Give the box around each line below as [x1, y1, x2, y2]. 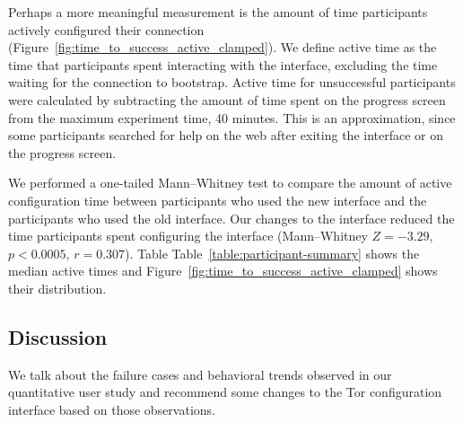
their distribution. [8, 278, 107, 297]
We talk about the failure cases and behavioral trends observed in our [8, 365, 392, 383]
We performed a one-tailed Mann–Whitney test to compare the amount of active [8, 173, 452, 192]
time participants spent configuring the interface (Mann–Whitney [8, 226, 368, 245]
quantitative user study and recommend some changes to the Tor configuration [8, 382, 442, 401]
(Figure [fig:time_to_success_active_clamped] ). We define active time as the [8, 38, 437, 57]
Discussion [8, 322, 108, 350]
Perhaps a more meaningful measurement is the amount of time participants [8, 3, 428, 21]
